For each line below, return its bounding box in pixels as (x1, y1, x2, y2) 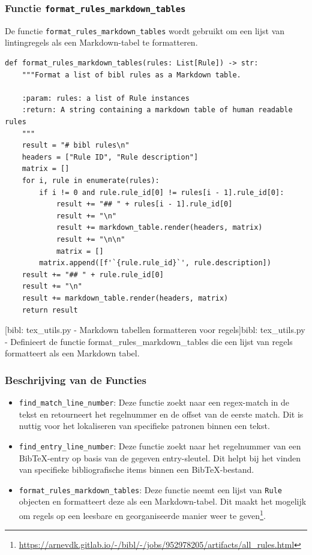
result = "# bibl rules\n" (22, 141, 130, 150)
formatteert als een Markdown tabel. (5, 347, 140, 359)
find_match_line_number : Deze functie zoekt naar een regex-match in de (19, 396, 289, 409)
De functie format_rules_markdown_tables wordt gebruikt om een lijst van (5, 24, 285, 37)
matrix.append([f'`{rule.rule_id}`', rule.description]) (39, 259, 271, 268)
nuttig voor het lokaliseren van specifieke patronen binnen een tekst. (19, 419, 270, 432)
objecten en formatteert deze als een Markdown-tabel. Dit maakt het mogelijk (19, 495, 307, 508)
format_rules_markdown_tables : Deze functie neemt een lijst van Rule (19, 483, 282, 496)
